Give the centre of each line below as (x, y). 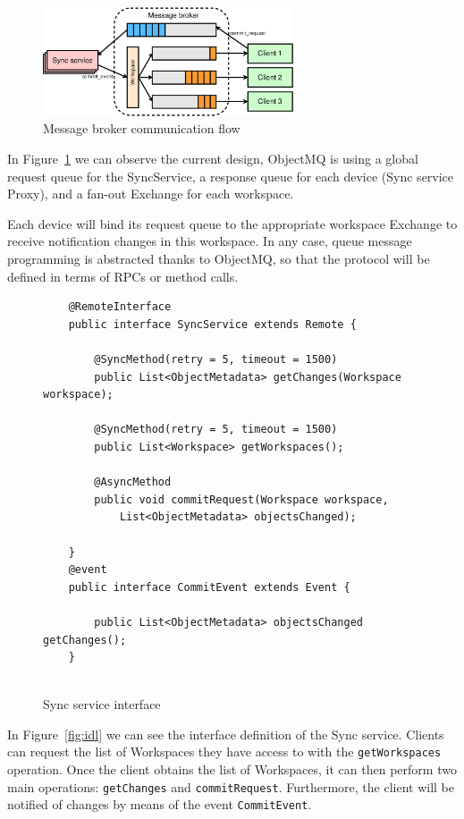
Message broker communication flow (142, 128)
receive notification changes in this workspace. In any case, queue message (210, 241)
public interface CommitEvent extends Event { (209, 587)
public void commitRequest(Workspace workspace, (241, 499)
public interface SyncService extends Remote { (212, 324)
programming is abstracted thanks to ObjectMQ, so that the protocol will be (219, 259)
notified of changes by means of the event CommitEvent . (160, 804)
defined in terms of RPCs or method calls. (123, 276)
